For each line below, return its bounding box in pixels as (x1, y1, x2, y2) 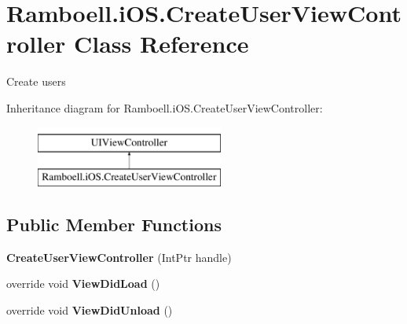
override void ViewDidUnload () (6, 302, 173, 318)
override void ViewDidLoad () (6, 275, 160, 292)
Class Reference (73, 28, 249, 60)
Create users (6, 73, 66, 90)
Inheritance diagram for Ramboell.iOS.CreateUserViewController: (6, 99, 323, 116)
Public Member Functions (6, 212, 222, 237)
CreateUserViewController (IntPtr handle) (6, 249, 232, 265)
